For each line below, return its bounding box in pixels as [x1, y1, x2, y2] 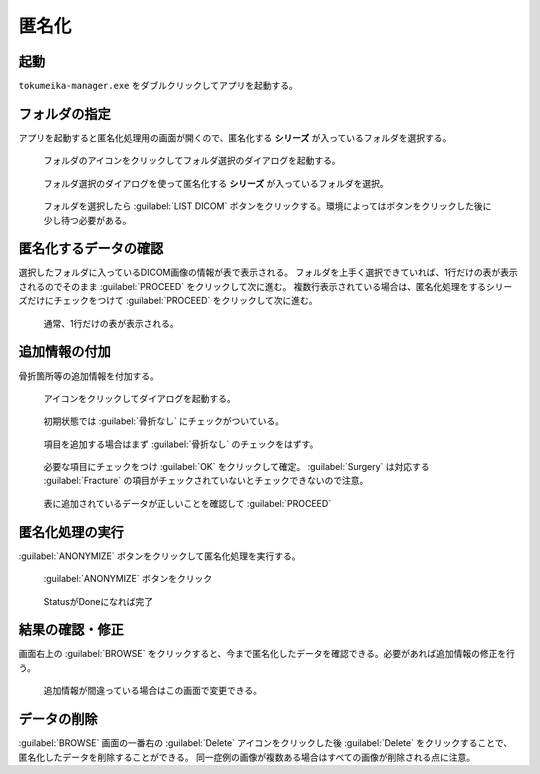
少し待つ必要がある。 [43, 214, 132, 226]
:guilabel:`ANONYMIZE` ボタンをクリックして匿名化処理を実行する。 [18, 550, 301, 562]
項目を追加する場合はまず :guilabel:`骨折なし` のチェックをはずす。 [43, 438, 319, 450]
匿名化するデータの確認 [18, 240, 164, 257]
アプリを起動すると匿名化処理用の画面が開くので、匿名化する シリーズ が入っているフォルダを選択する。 [18, 131, 452, 144]
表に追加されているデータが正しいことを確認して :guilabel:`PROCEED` [43, 497, 332, 509]
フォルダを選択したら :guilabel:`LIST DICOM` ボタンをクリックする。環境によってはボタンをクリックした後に [43, 200, 492, 212]
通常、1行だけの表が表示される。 [43, 317, 179, 329]
